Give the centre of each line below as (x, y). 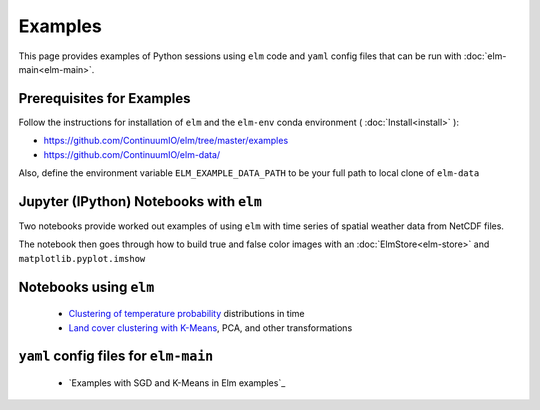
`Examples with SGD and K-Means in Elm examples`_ (177, 382)
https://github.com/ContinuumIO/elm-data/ (132, 154)
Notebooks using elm (86, 286)
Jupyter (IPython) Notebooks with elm (140, 201)
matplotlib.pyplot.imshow (82, 258)
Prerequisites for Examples (104, 98)
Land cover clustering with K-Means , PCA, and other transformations (210, 327)
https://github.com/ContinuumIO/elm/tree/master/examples (166, 141)
